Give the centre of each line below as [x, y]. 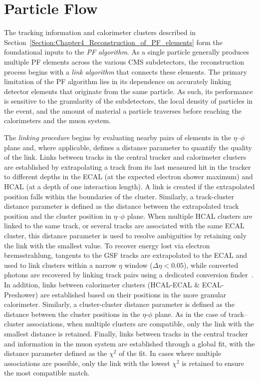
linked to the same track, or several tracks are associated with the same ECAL [124, 226]
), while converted [211, 265]
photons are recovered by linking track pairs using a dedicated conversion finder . [129, 275]
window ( [138, 265]
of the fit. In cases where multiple [170, 353]
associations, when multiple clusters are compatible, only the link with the [140, 324]
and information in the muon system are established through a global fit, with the [129, 343]
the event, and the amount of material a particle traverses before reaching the [123, 110]
